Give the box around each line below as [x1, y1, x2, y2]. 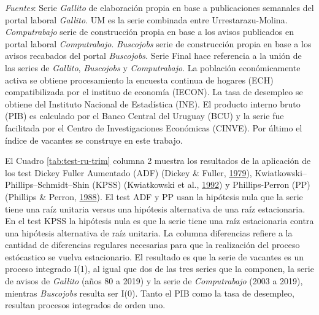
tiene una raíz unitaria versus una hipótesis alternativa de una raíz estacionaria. [5, 202, 306, 215]
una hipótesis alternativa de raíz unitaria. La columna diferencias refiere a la [5, 226, 293, 239]
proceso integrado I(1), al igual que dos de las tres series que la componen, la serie [5, 262, 314, 275]
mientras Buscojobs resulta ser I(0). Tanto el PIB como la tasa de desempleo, [5, 286, 294, 299]
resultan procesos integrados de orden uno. [5, 298, 166, 311]
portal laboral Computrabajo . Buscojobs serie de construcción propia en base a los [5, 37, 312, 50]
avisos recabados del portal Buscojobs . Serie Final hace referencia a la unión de [5, 49, 302, 62]
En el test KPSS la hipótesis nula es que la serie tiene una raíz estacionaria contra [5, 214, 314, 227]
